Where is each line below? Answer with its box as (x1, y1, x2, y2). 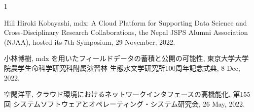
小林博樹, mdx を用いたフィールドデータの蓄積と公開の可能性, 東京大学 (4, 53, 235, 63)
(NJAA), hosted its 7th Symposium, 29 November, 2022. (4, 36, 175, 47)
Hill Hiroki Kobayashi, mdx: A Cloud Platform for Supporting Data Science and (4, 17, 247, 28)
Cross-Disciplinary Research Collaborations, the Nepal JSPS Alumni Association (4, 27, 248, 37)
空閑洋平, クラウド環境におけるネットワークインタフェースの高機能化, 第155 (4, 89, 251, 99)
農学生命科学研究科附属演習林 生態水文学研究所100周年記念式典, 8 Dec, (10, 62, 240, 73)
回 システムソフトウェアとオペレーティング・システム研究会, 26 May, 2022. (4, 98, 245, 109)
